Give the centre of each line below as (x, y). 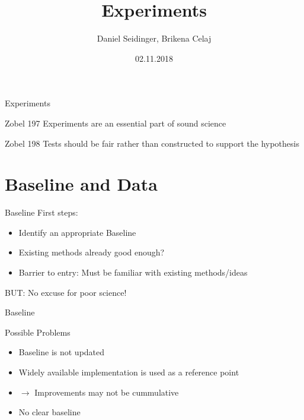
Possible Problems (38, 332)
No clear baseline (49, 412)
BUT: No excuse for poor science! (66, 292)
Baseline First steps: (41, 212)
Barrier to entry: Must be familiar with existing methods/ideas (133, 272)
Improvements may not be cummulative (107, 392)
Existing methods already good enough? (92, 252)
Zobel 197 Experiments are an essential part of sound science (116, 123)
